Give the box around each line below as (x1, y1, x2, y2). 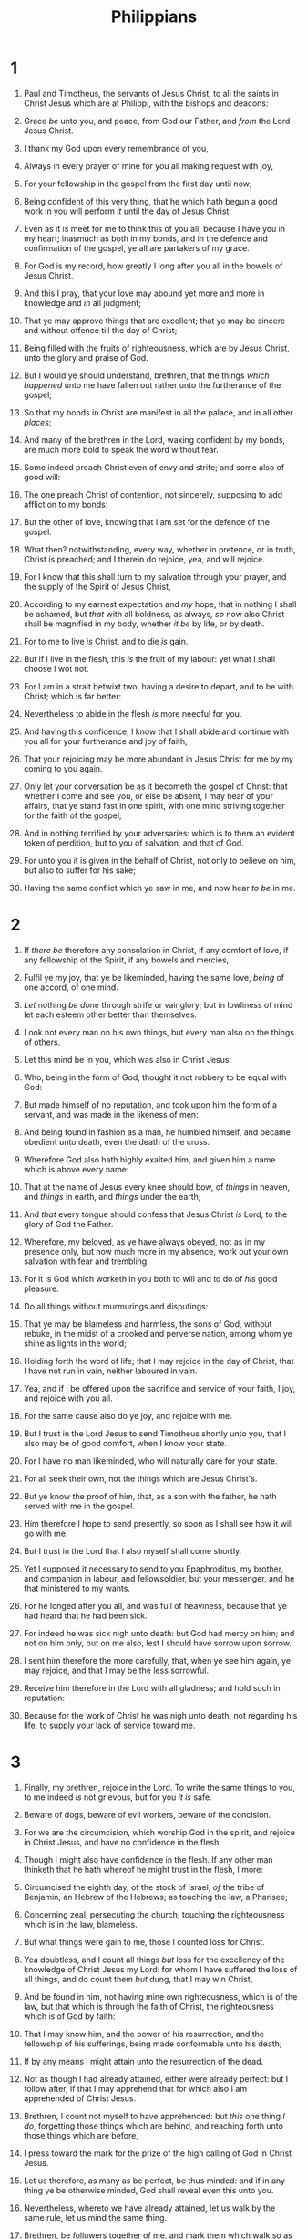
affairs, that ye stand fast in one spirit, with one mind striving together (23, 800, 286, 811)
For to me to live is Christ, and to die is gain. (23, 636, 189, 646)
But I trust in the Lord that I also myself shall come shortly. (23, 1545, 242, 1556)
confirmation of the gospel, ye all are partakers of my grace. (23, 242, 250, 253)
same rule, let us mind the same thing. (23, 2212, 168, 2223)
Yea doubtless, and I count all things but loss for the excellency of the (23, 1954, 285, 1965)
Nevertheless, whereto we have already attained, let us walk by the (23, 2202, 276, 2213)
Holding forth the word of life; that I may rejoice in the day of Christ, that (23, 1355, 294, 1366)
